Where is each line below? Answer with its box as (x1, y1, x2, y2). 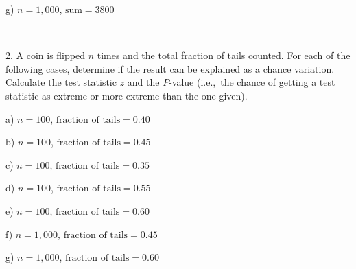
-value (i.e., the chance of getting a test (169, 75, 335, 89)
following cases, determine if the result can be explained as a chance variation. (5, 61, 335, 75)
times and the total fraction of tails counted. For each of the (97, 48, 351, 62)
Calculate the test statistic (5, 75, 117, 89)
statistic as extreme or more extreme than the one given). (5, 88, 248, 102)
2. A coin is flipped (5, 48, 85, 62)
